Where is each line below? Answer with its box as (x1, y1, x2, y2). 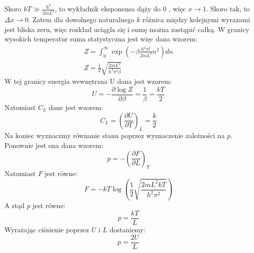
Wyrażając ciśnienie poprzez (4, 224, 90, 234)
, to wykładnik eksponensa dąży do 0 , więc (55, 3, 186, 14)
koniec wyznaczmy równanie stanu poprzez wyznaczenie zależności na (15, 130, 225, 141)
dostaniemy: (109, 224, 146, 234)
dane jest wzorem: (49, 102, 103, 112)
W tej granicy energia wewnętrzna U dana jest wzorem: (4, 76, 172, 86)
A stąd (4, 200, 25, 211)
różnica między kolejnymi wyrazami (142, 14, 250, 24)
